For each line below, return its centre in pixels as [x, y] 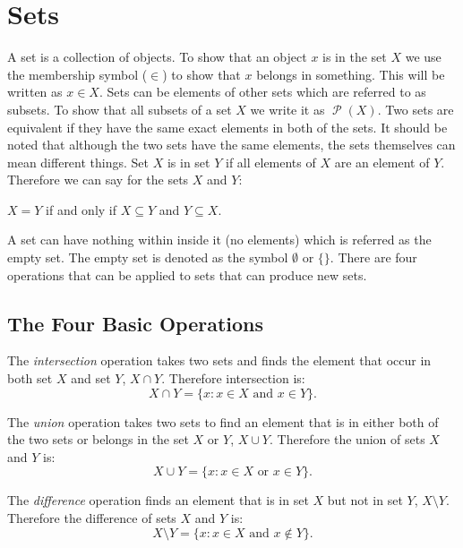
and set [91, 378]
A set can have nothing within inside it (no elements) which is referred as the [219, 240]
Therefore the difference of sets [92, 518]
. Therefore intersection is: [233, 378]
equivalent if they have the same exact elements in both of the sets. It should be [227, 127]
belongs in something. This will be [351, 74]
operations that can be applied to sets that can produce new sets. [187, 274]
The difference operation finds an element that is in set [158, 500]
